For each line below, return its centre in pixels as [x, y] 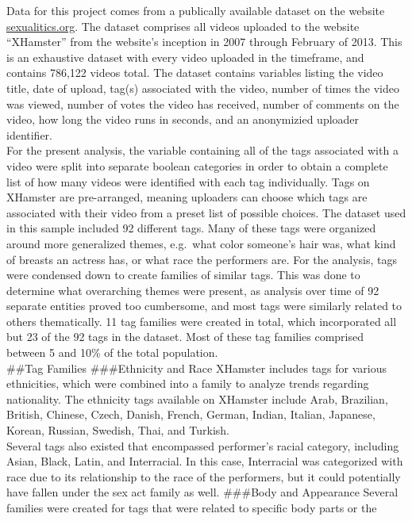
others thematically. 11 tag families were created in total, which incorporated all [202, 321]
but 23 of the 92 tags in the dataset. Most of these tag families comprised [185, 337]
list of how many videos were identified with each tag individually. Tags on [188, 181]
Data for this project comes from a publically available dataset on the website [196, 10]
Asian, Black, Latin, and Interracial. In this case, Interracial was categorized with [205, 461]
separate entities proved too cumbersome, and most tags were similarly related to [204, 306]
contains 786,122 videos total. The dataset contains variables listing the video [195, 73]
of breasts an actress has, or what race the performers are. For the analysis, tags [202, 259]
